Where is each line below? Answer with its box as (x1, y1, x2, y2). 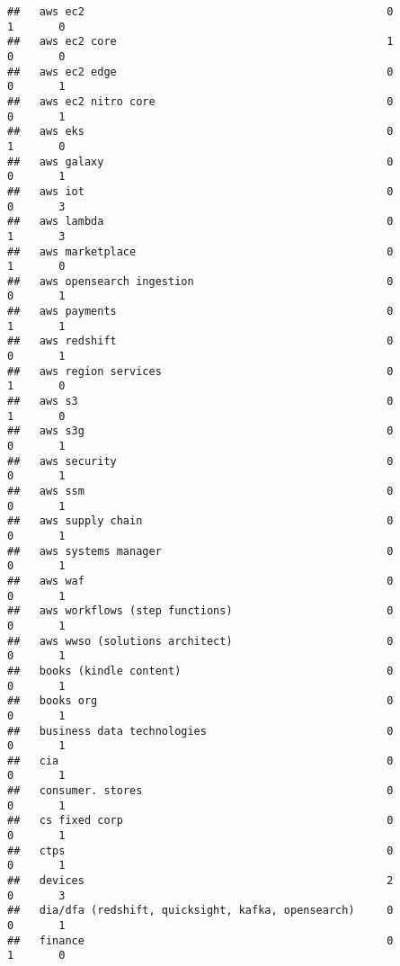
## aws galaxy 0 (7, 155, 394, 168)
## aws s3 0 (7, 395, 394, 408)
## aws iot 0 (7, 184, 394, 198)
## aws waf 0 (7, 574, 394, 587)
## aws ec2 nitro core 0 (7, 94, 394, 108)
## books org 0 (7, 694, 394, 708)
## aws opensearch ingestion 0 (7, 274, 394, 288)
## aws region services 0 (7, 364, 394, 378)
